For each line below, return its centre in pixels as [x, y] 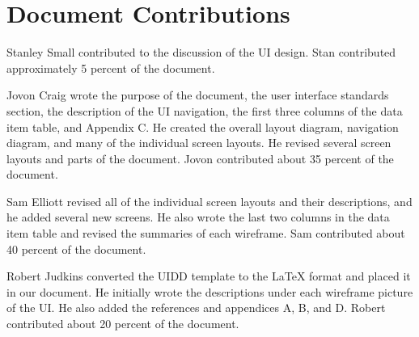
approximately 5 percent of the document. [111, 67]
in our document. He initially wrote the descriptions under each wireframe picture [210, 291]
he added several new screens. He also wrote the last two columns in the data [198, 217]
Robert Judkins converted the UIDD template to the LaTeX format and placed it [209, 276]
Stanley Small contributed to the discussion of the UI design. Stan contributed [201, 52]
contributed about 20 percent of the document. [123, 324]
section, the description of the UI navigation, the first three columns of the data [205, 110]
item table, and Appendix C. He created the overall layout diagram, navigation [203, 126]
